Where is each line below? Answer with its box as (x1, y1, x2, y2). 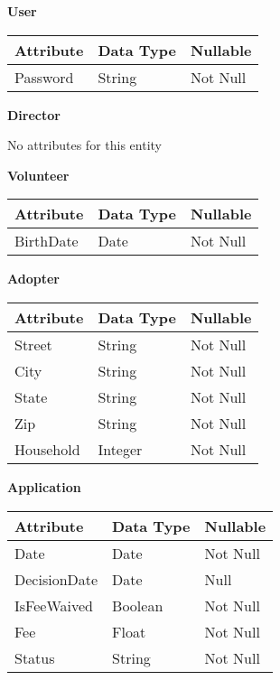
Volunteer (7, 165, 70, 184)
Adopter (7, 269, 60, 288)
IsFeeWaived (14, 594, 93, 616)
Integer (98, 438, 143, 460)
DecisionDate (14, 568, 98, 590)
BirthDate (14, 230, 79, 252)
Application (7, 477, 81, 496)
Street (14, 333, 52, 355)
